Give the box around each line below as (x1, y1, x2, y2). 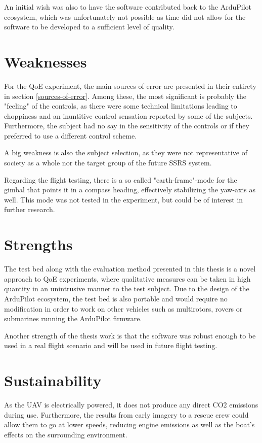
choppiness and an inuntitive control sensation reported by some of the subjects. (4, 110, 253, 121)
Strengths (4, 234, 73, 255)
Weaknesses (4, 51, 87, 72)
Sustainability (4, 370, 102, 391)
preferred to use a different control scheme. (4, 130, 137, 141)
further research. (4, 204, 55, 215)
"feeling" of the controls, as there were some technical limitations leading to (4, 100, 237, 111)
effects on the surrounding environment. (4, 429, 127, 439)
